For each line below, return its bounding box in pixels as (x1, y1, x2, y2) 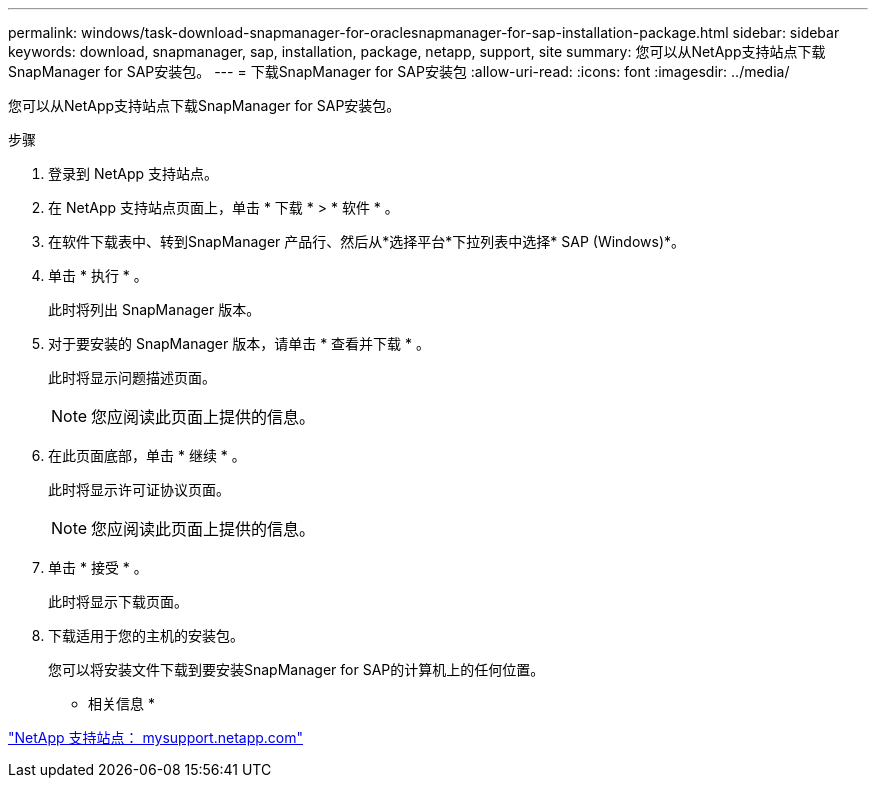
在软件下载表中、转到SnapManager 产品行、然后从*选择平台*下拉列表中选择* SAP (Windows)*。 (48, 233, 686, 250)
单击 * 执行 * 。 (48, 267, 148, 284)
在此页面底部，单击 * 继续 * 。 (48, 447, 246, 464)
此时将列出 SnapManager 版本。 (48, 301, 261, 318)
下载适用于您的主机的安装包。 (48, 627, 244, 644)
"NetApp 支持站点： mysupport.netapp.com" (8, 729, 304, 746)
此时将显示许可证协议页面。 (48, 481, 230, 498)
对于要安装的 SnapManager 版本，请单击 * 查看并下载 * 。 (48, 335, 430, 352)
